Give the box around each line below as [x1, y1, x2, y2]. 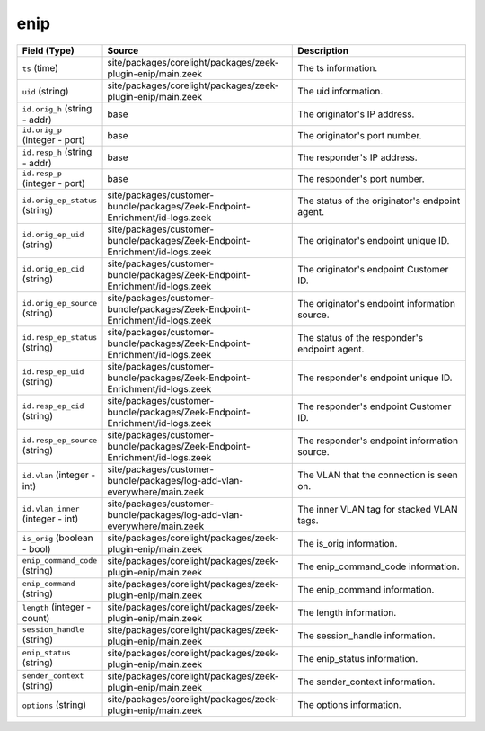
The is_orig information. [297, 537, 398, 549]
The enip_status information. [297, 652, 419, 664]
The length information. [297, 606, 397, 619]
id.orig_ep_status [22, 196, 98, 206]
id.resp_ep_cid [22, 401, 84, 411]
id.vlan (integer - [22, 468, 96, 481]
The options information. [297, 698, 401, 710]
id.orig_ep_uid [22, 230, 84, 240]
